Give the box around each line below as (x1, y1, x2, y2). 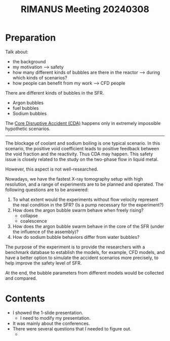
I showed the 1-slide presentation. (12, 310, 83, 316)
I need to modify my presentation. (20, 315, 91, 321)
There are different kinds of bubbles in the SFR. (5, 90, 104, 96)
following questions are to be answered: (5, 186, 89, 193)
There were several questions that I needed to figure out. (12, 325, 132, 332)
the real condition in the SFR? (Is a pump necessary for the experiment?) (12, 201, 164, 208)
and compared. (5, 275, 37, 281)
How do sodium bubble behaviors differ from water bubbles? (12, 234, 140, 240)
